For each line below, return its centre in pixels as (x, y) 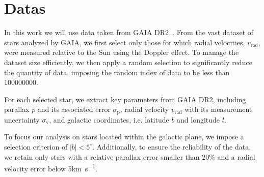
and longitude (199, 119)
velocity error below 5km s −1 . (51, 168)
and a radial (236, 156)
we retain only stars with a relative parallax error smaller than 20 (107, 156)
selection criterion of (36, 146)
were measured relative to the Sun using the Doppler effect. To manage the (122, 52)
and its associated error (74, 109)
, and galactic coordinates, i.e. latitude (109, 119)
